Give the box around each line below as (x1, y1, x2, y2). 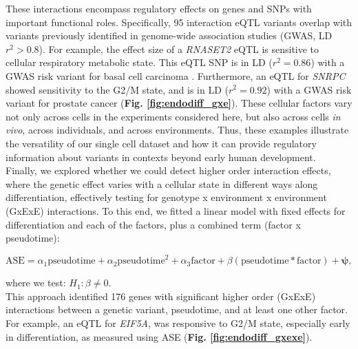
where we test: (6, 275, 66, 290)
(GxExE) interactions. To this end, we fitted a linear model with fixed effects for (6, 203, 346, 218)
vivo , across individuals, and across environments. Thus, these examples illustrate (6, 123, 349, 137)
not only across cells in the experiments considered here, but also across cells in (6, 109, 341, 123)
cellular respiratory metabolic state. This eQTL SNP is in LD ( (6, 55, 273, 70)
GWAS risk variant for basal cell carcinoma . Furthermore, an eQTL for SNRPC (6, 68, 346, 83)
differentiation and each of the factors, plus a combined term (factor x (6, 217, 301, 231)
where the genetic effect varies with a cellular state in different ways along (6, 176, 318, 191)
